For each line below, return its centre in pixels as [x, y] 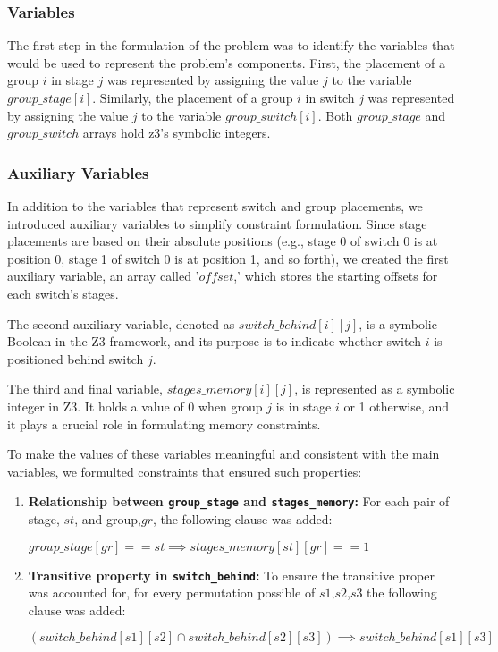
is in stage [304, 406]
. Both [335, 115]
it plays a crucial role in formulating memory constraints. [164, 423]
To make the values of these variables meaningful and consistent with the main [224, 454]
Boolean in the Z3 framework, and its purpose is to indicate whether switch [215, 341]
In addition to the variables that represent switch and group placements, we [215, 206]
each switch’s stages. [63, 293]
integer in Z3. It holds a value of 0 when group [135, 406]
